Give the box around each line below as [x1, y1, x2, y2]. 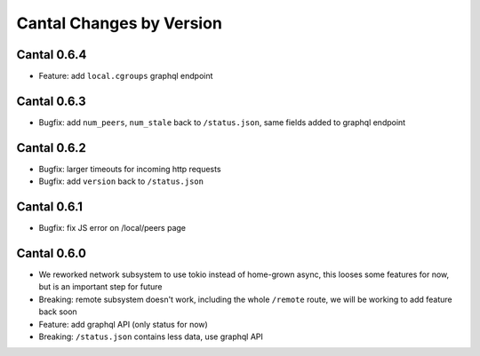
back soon [38, 306, 77, 317]
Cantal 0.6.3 [16, 93, 86, 108]
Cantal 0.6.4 [16, 47, 87, 62]
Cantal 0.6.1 [16, 200, 84, 215]
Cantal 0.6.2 [16, 140, 86, 155]
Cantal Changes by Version [16, 13, 222, 33]
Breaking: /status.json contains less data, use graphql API [38, 331, 264, 342]
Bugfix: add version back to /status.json [38, 176, 204, 186]
